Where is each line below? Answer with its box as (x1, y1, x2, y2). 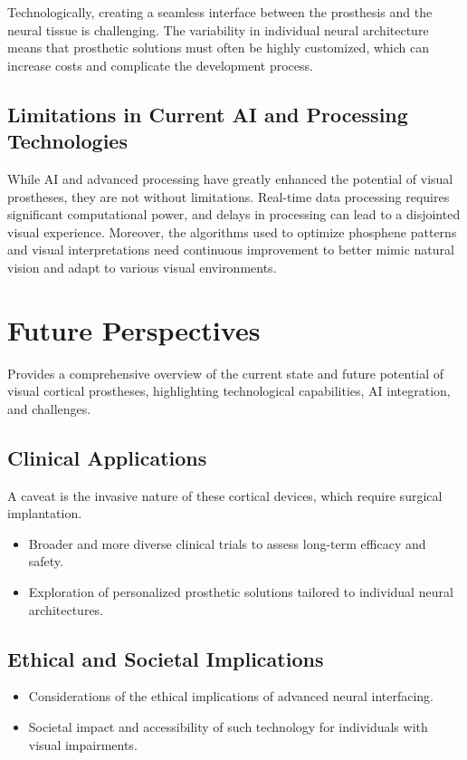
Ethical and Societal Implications (7, 644, 324, 672)
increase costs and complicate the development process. (7, 55, 313, 74)
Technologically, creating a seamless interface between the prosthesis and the (7, 3, 433, 21)
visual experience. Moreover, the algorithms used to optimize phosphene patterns (7, 222, 457, 241)
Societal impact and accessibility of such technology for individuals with (28, 717, 428, 736)
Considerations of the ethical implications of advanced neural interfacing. (28, 687, 434, 706)
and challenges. (7, 399, 91, 418)
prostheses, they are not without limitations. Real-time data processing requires (7, 187, 450, 206)
